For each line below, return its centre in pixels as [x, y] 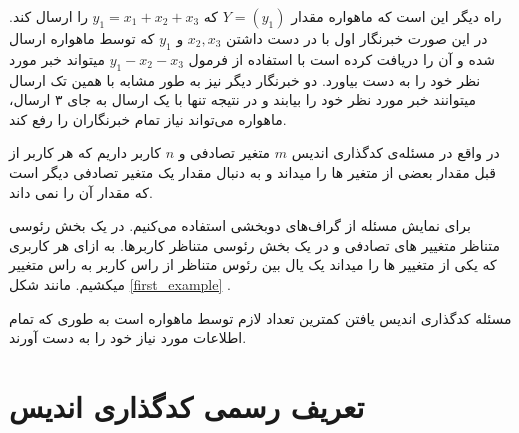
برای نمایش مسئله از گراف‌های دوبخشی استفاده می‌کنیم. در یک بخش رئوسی [240, 225]
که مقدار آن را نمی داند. [81, 191]
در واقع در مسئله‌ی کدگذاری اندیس [395, 152]
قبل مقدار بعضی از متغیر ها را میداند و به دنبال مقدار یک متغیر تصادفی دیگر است [252, 171]
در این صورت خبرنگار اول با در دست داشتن [357, 38]
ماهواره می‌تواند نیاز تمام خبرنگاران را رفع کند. [148, 118]
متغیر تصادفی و [224, 152]
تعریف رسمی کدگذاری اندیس [187, 405]
